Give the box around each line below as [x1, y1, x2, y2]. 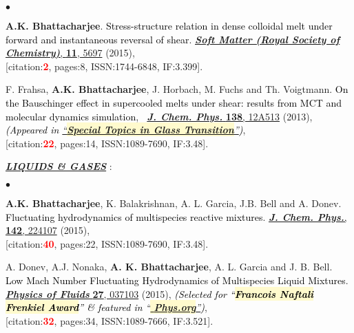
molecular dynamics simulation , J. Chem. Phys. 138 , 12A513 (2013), [6, 109, 313, 123]
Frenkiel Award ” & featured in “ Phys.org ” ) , [6, 300, 207, 314]
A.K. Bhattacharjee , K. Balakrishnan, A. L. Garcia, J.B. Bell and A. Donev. [6, 195, 342, 210]
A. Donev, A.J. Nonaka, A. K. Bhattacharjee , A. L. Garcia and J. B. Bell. [6, 259, 333, 274]
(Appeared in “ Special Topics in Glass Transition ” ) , [6, 122, 246, 137]
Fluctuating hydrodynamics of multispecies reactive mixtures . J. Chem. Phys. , [6, 209, 347, 224]
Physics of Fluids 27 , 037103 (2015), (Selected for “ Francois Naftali [6, 286, 314, 301]
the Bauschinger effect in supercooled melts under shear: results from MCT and [6, 95, 342, 109]
